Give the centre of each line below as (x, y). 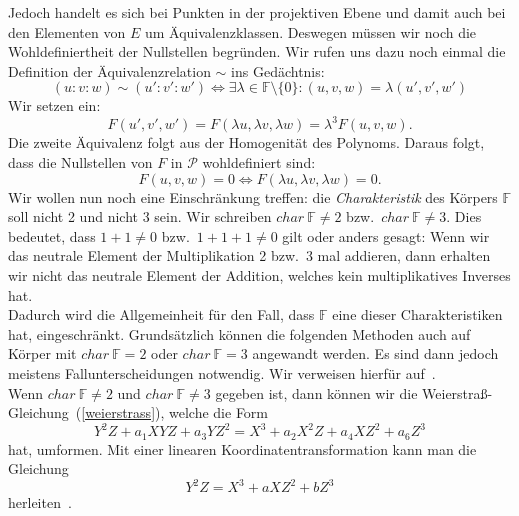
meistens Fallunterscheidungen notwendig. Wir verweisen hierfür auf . (222, 373)
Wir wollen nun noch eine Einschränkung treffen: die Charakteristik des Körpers (253, 196)
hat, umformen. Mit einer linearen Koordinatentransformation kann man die (242, 448)
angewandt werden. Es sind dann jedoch (375, 353)
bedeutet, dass (52, 235)
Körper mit (42, 353)
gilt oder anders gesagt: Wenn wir (386, 235)
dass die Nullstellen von (80, 162)
